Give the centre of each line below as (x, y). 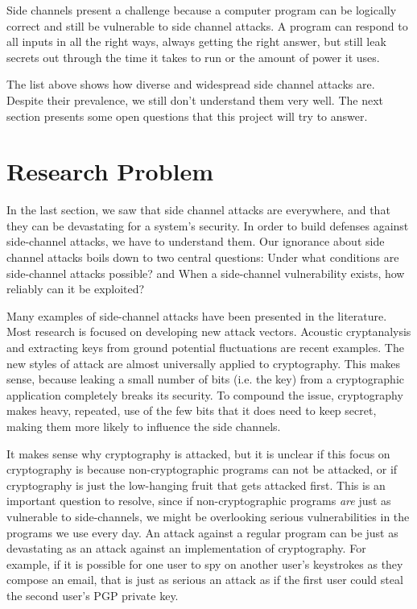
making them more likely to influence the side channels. (144, 426)
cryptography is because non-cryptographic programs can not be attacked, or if (202, 469)
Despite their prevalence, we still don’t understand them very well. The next (195, 99)
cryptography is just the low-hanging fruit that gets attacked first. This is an (196, 485)
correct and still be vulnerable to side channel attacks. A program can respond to (207, 25)
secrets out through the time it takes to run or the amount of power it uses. (193, 57)
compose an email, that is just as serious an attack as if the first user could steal (205, 580)
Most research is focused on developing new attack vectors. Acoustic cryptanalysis (209, 331)
